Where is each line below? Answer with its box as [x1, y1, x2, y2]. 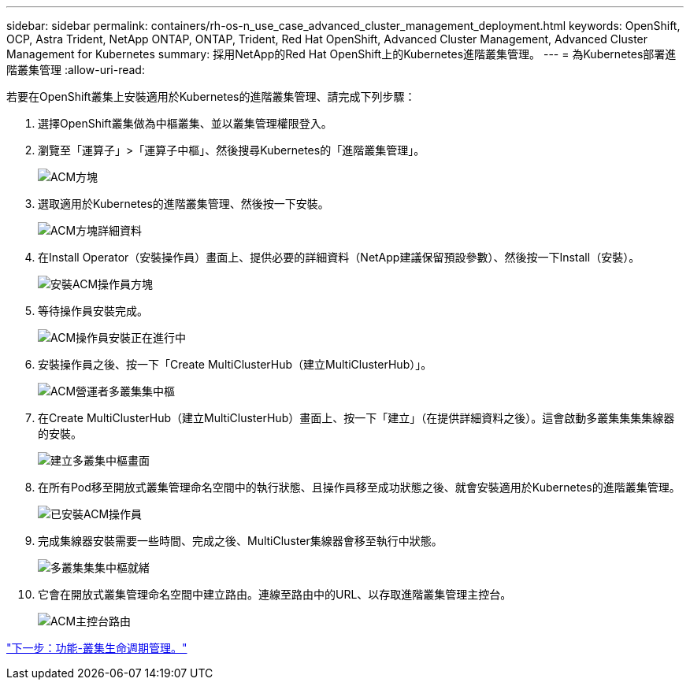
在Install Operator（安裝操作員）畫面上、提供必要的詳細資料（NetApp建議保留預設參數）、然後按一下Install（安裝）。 [38, 250, 640, 264]
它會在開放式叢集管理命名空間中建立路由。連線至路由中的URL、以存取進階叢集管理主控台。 [38, 588, 512, 601]
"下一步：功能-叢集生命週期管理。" [6, 641, 187, 654]
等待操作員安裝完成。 [38, 304, 148, 317]
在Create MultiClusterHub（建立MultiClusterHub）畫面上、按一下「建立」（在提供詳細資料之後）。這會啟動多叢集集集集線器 [38, 411, 675, 425]
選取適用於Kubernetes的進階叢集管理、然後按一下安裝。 [38, 197, 329, 210]
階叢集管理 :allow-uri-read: [6, 63, 145, 76]
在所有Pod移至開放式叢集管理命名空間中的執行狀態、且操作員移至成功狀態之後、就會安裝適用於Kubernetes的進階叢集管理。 [38, 480, 681, 494]
